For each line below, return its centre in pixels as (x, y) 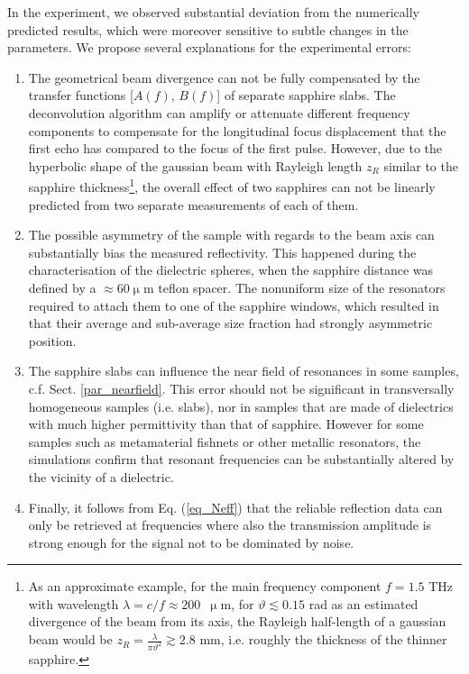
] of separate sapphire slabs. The (306, 95)
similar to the (421, 165)
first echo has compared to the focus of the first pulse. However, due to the (235, 148)
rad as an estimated (363, 603)
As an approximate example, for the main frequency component (205, 586)
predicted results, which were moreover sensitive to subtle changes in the (208, 29)
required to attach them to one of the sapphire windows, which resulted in (234, 305)
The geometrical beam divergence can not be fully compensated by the (224, 77)
